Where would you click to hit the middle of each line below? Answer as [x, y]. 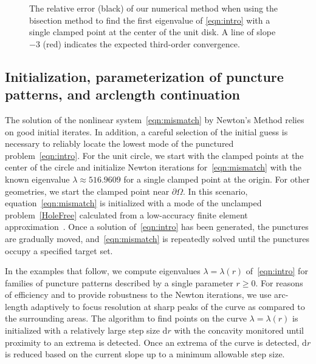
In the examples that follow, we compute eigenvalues [103, 271]
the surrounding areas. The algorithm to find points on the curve [126, 318]
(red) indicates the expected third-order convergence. [141, 43]
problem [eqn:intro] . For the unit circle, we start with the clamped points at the [154, 155]
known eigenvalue [37, 179]
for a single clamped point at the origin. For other [217, 179]
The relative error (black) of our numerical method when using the [154, 8]
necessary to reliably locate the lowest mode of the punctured [119, 143]
